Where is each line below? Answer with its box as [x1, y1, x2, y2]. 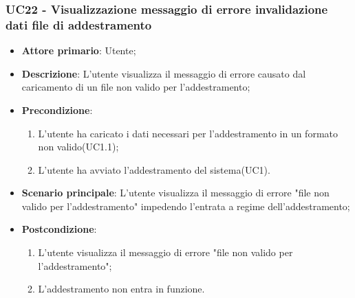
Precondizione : [21, 102, 93, 117]
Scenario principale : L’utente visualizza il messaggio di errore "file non [21, 185, 330, 200]
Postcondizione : [21, 222, 97, 236]
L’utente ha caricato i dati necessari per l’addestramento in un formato [38, 126, 338, 140]
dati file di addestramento [6, 16, 152, 33]
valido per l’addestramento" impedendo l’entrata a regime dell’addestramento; [21, 198, 350, 213]
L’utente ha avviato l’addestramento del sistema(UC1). [38, 162, 270, 176]
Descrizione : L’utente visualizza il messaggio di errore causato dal [21, 66, 306, 80]
